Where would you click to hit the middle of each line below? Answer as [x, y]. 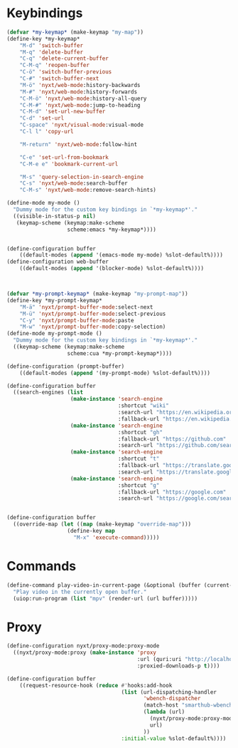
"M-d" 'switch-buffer [51, 45]
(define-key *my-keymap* [43, 39]
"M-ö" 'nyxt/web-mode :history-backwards [80, 85]
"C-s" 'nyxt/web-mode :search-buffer [74, 183]
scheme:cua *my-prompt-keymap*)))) [120, 353]
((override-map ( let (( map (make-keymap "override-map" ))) [102, 524]
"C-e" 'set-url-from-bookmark [64, 157]
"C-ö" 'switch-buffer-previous [66, 72]
